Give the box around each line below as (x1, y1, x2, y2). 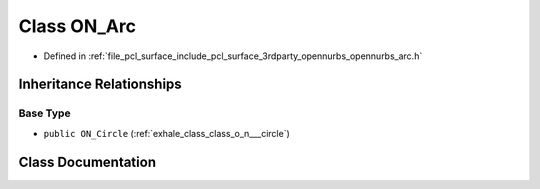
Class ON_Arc (18, 15, 137, 37)
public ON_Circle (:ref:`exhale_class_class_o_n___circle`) (43, 127, 290, 139)
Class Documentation (18, 153, 157, 170)
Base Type (18, 106, 71, 120)
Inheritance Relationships (18, 76, 182, 93)
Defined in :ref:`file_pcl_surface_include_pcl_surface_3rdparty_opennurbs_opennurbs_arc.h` (43, 50, 423, 62)
